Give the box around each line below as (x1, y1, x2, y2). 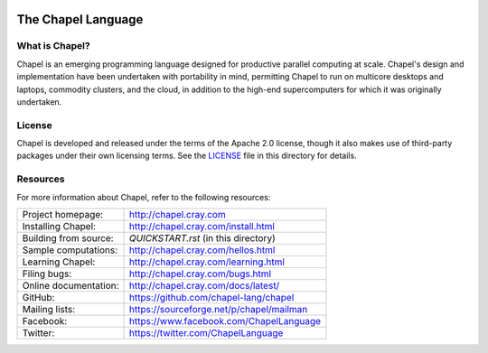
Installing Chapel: (22, 220, 97, 232)
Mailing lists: (22, 303, 76, 315)
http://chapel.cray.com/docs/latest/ (128, 280, 280, 292)
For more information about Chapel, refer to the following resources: (16, 191, 271, 202)
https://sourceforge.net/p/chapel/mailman (128, 303, 308, 315)
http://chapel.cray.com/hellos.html (128, 244, 276, 256)
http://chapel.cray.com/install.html (128, 220, 276, 232)
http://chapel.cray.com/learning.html (128, 255, 285, 268)
